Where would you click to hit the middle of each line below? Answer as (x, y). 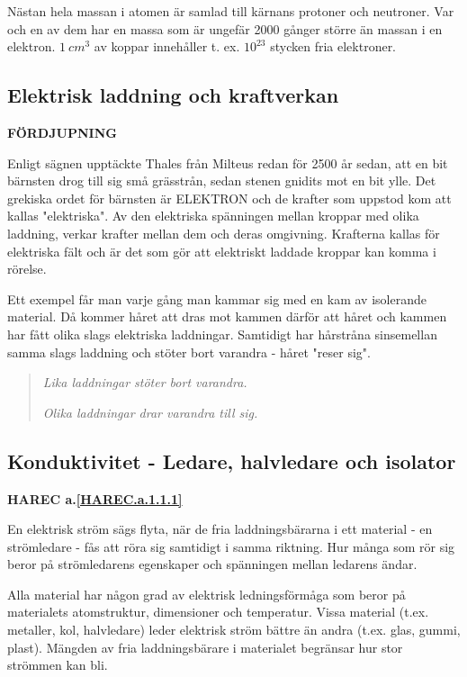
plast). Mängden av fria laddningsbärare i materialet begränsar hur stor (205, 647)
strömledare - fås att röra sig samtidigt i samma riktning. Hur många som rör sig (231, 546)
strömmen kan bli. (58, 665)
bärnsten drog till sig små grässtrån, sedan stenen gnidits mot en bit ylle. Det (222, 181)
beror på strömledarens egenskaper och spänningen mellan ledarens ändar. (212, 564)
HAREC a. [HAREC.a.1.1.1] (95, 498)
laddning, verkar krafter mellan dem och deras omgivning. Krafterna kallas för (224, 233)
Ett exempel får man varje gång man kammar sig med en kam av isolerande (217, 298)
